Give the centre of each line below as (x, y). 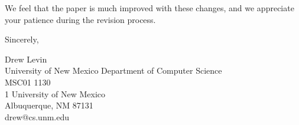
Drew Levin (26, 59)
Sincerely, (22, 39)
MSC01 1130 (28, 82)
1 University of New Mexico (55, 93)
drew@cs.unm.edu (37, 116)
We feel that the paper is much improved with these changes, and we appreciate (149, 8)
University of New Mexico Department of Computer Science (113, 70)
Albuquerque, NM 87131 (49, 105)
